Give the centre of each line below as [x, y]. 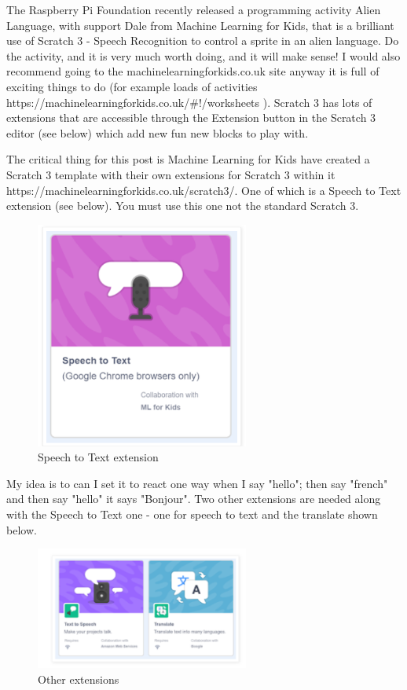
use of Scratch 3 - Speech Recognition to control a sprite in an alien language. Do [203, 40]
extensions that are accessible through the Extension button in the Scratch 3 [191, 117]
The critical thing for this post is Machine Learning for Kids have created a [188, 159]
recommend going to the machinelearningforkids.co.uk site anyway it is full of [193, 71]
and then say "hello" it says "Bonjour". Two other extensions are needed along [194, 499]
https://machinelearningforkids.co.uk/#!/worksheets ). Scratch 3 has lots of [189, 102]
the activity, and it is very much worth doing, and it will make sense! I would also [203, 55]
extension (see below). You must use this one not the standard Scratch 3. [183, 206]
